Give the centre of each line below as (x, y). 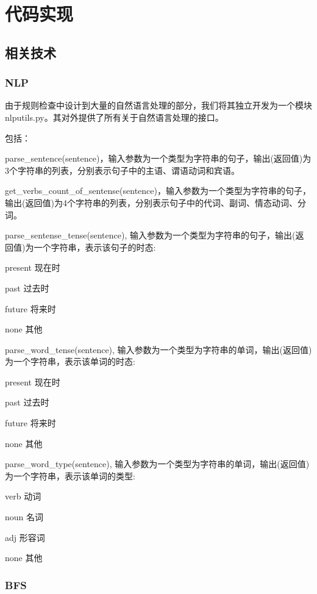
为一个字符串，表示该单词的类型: (70, 475)
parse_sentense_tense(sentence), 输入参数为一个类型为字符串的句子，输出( (150, 235)
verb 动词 (23, 496)
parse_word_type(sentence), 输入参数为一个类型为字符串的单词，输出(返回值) (157, 464)
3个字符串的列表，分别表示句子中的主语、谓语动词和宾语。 (122, 170)
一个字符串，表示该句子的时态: (95, 247)
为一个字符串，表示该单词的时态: (70, 361)
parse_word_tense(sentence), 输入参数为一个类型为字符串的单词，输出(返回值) (158, 349)
